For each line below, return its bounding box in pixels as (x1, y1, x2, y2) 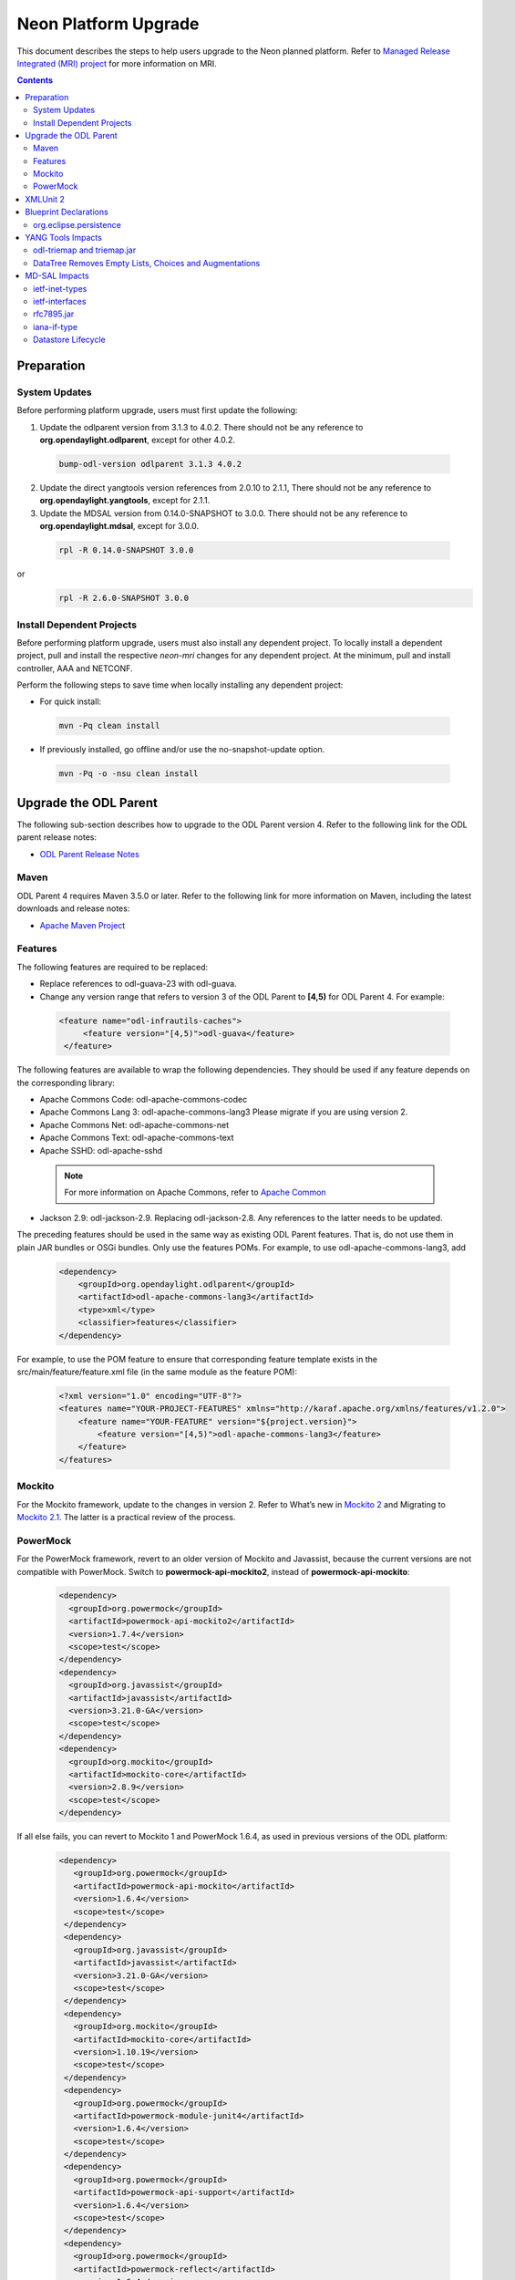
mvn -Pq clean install (58, 720, 160, 731)
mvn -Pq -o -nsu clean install (58, 769, 200, 779)
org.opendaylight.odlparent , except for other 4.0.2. (39, 434, 236, 446)
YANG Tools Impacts (25, 233, 102, 244)
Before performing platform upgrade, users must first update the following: (16, 405, 298, 416)
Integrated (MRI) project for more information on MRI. (16, 57, 218, 68)
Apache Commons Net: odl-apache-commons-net (39, 1119, 230, 1130)
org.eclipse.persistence (33, 219, 122, 230)
